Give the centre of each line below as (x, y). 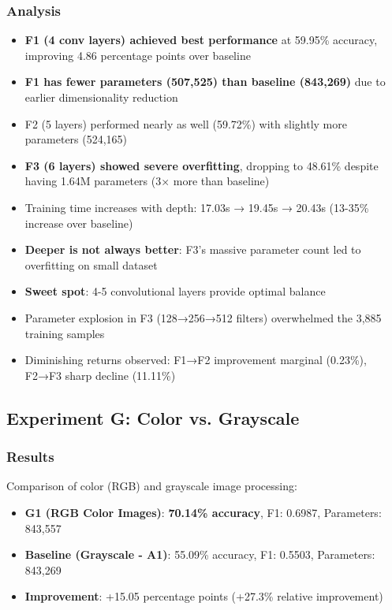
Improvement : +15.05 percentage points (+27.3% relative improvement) (204, 596)
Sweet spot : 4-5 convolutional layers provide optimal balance (175, 291)
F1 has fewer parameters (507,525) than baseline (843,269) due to (205, 82)
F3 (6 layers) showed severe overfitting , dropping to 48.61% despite (202, 165)
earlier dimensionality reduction (101, 97)
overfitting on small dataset (91, 264)
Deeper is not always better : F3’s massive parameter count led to (193, 249)
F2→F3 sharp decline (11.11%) (100, 375)
